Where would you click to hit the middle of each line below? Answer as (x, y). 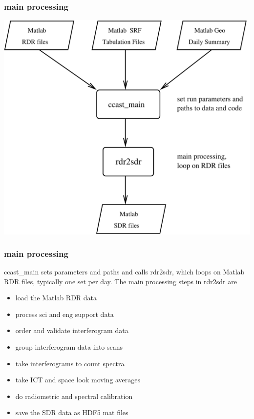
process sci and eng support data (64, 314)
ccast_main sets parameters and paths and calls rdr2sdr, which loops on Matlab (124, 272)
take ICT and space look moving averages (78, 380)
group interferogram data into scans (69, 347)
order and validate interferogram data (72, 330)
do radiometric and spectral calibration (74, 396)
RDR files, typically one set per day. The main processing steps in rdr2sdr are (120, 281)
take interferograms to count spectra (70, 363)
